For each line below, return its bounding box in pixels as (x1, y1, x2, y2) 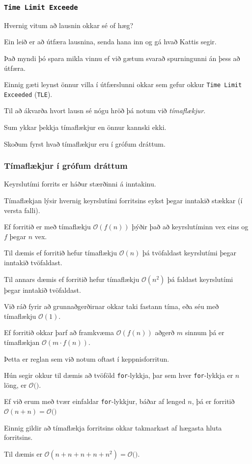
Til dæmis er (4, 448, 42, 459)
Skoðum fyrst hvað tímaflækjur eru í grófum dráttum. (4, 138, 166, 149)
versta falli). (4, 205, 40, 215)
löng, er (4, 379, 27, 390)
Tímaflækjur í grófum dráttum (4, 159, 128, 172)
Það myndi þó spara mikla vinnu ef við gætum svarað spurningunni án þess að (4, 53, 240, 63)
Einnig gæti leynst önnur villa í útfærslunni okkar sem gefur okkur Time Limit (4, 79, 242, 90)
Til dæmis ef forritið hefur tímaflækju (4, 247, 117, 258)
